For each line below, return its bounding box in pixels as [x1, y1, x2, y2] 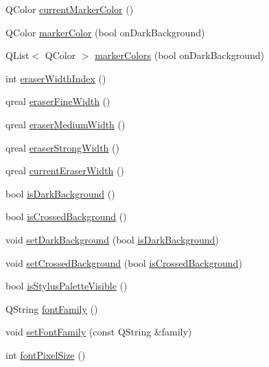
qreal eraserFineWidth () [5, 94, 110, 108]
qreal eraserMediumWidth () [5, 117, 126, 131]
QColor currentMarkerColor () [5, 2, 134, 16]
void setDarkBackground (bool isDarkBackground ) [5, 232, 219, 246]
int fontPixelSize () [5, 347, 86, 362]
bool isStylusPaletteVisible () [5, 279, 128, 293]
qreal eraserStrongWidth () [5, 140, 119, 154]
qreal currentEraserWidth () [5, 163, 124, 178]
